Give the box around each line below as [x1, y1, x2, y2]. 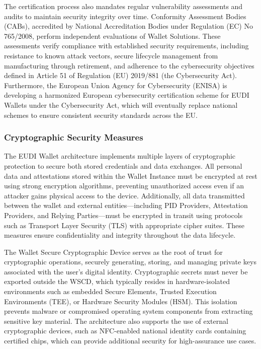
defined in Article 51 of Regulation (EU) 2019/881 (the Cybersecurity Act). [4, 70, 237, 81]
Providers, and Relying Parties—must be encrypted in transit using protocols [4, 210, 243, 220]
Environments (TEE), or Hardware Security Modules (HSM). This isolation [4, 296, 237, 306]
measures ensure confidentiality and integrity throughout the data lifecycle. [4, 230, 236, 240]
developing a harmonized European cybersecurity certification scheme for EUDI [4, 90, 249, 100]
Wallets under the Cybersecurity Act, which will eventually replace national [4, 99, 238, 110]
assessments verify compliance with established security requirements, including [4, 40, 249, 51]
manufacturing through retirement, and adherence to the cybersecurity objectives [4, 60, 254, 71]
